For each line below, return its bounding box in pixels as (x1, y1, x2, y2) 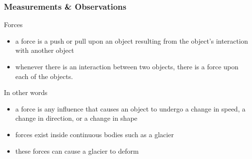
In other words (4, 87, 48, 97)
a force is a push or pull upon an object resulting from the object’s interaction (15, 35, 248, 46)
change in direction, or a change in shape (15, 113, 137, 123)
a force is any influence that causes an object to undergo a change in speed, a (15, 103, 246, 113)
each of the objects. (15, 71, 73, 81)
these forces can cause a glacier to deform (15, 145, 139, 156)
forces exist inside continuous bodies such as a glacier (15, 129, 174, 139)
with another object (15, 45, 74, 55)
